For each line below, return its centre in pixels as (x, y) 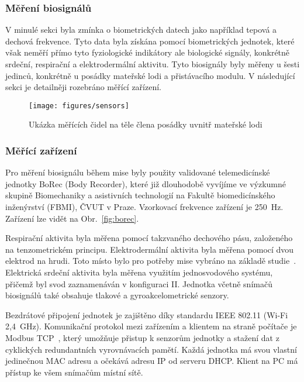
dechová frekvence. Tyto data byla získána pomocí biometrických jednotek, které (150, 41)
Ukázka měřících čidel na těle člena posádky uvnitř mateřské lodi (146, 124)
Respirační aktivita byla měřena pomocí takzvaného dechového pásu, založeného (149, 238)
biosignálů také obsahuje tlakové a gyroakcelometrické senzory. (117, 295)
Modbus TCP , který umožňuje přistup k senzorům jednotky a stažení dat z (142, 337)
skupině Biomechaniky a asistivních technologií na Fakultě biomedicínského (140, 195)
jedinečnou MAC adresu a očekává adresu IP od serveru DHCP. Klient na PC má (152, 361)
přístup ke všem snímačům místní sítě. (74, 372)
